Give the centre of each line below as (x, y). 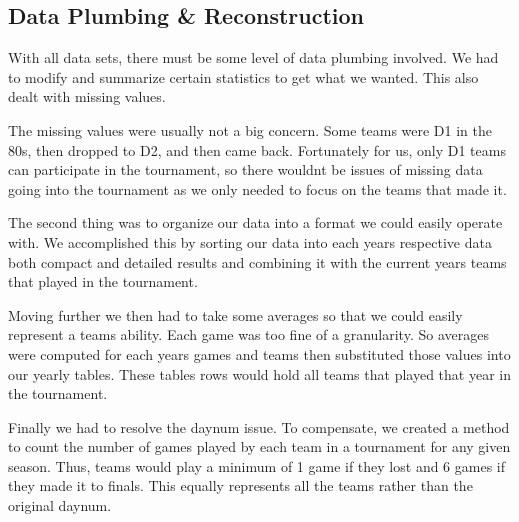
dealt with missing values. (87, 96)
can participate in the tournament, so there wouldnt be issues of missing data (245, 169)
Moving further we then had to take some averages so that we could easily (235, 314)
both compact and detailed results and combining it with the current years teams (257, 261)
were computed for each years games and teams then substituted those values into (259, 353)
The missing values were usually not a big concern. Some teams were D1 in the (250, 129)
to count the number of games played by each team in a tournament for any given (259, 446)
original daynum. (60, 505)
